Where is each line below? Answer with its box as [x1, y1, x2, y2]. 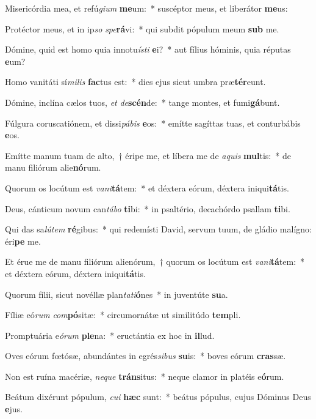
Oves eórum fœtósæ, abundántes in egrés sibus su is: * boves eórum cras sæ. [5, 349, 286, 362]
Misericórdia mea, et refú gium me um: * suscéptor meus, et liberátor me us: [5, 2, 288, 14]
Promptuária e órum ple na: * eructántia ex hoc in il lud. [5, 328, 215, 341]
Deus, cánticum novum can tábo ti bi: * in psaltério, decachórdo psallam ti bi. [5, 202, 290, 215]
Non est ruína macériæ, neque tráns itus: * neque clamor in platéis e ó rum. [5, 369, 284, 382]
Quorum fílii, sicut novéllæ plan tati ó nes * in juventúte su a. [5, 287, 228, 300]
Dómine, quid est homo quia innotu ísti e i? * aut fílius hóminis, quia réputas [5, 43, 291, 56]
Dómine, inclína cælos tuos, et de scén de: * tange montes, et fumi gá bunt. [5, 95, 280, 108]
